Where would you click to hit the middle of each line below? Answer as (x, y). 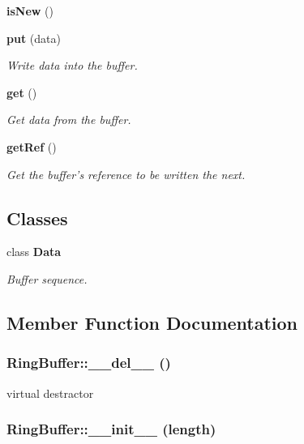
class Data (34, 252)
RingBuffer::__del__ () (89, 363)
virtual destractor (50, 393)
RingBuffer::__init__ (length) (111, 429)
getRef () (32, 146)
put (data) (34, 38)
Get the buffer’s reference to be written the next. (126, 174)
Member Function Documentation (152, 322)
